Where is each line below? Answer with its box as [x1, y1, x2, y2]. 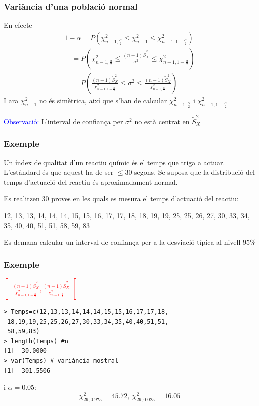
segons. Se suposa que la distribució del [134, 167, 255, 177]
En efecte [4, 20, 32, 30]
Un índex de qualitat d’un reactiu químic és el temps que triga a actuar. [4, 157, 225, 167]
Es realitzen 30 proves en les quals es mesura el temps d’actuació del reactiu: [4, 193, 239, 204]
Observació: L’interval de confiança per [4, 116, 123, 126]
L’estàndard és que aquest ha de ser [4, 167, 114, 177]
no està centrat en [134, 116, 190, 126]
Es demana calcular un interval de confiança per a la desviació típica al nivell [4, 237, 241, 247]
